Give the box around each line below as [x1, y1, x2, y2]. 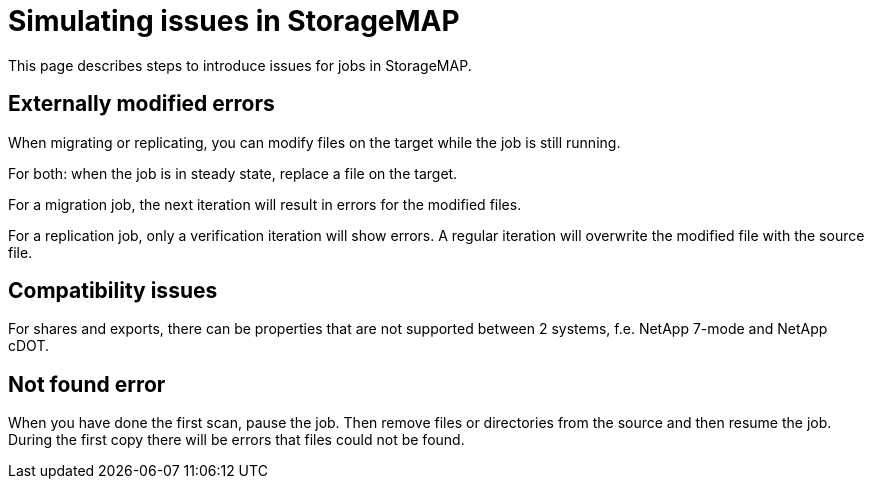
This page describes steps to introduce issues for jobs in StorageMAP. [8, 56, 472, 74]
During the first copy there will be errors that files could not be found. [8, 431, 465, 449]
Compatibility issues [8, 278, 218, 304]
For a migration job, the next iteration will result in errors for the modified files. [8, 195, 522, 213]
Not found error [8, 371, 166, 397]
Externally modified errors [8, 91, 275, 117]
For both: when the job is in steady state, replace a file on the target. [8, 164, 458, 182]
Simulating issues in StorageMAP [8, 4, 460, 38]
